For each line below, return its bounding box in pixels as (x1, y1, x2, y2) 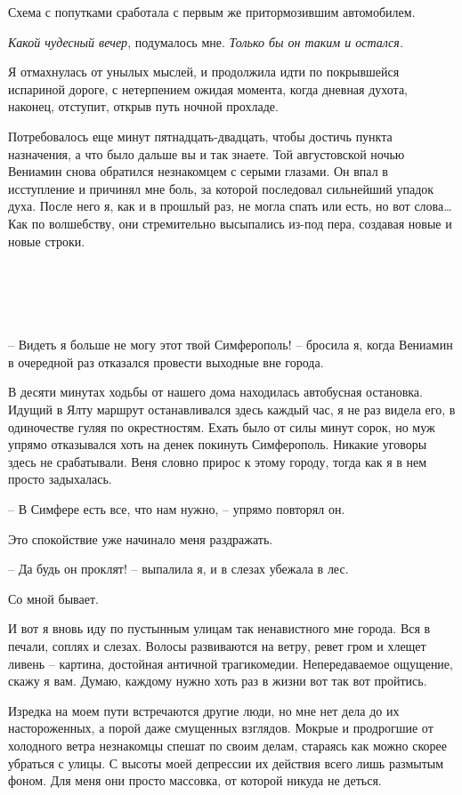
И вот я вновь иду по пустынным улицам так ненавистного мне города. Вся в (8, 619, 431, 638)
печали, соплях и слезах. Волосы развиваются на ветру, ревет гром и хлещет (8, 636, 426, 654)
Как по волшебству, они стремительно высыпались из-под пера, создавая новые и (8, 213, 452, 232)
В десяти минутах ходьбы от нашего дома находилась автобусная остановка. (8, 382, 423, 401)
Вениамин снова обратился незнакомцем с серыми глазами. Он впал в (8, 162, 388, 181)
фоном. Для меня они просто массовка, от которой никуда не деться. (8, 771, 382, 790)
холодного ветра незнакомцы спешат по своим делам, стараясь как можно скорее (8, 735, 447, 754)
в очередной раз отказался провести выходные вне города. (8, 352, 324, 371)
